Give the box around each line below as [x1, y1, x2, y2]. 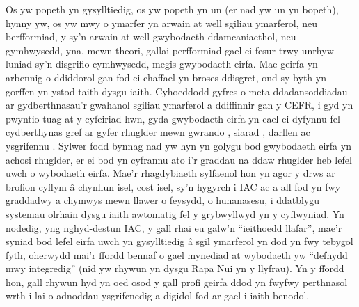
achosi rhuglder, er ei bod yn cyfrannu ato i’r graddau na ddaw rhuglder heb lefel [6, 152, 352, 166]
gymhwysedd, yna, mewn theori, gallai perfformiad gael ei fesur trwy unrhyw [6, 42, 334, 57]
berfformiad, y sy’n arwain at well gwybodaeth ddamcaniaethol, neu [6, 29, 296, 44]
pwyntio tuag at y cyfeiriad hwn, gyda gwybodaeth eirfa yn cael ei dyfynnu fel [6, 111, 340, 125]
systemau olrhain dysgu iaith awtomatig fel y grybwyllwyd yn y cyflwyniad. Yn [6, 206, 344, 221]
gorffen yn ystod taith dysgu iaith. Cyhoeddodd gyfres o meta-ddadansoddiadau [6, 84, 348, 98]
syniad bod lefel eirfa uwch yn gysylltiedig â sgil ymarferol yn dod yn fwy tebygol [6, 234, 353, 249]
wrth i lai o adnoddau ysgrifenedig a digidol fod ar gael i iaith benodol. [6, 288, 310, 303]
